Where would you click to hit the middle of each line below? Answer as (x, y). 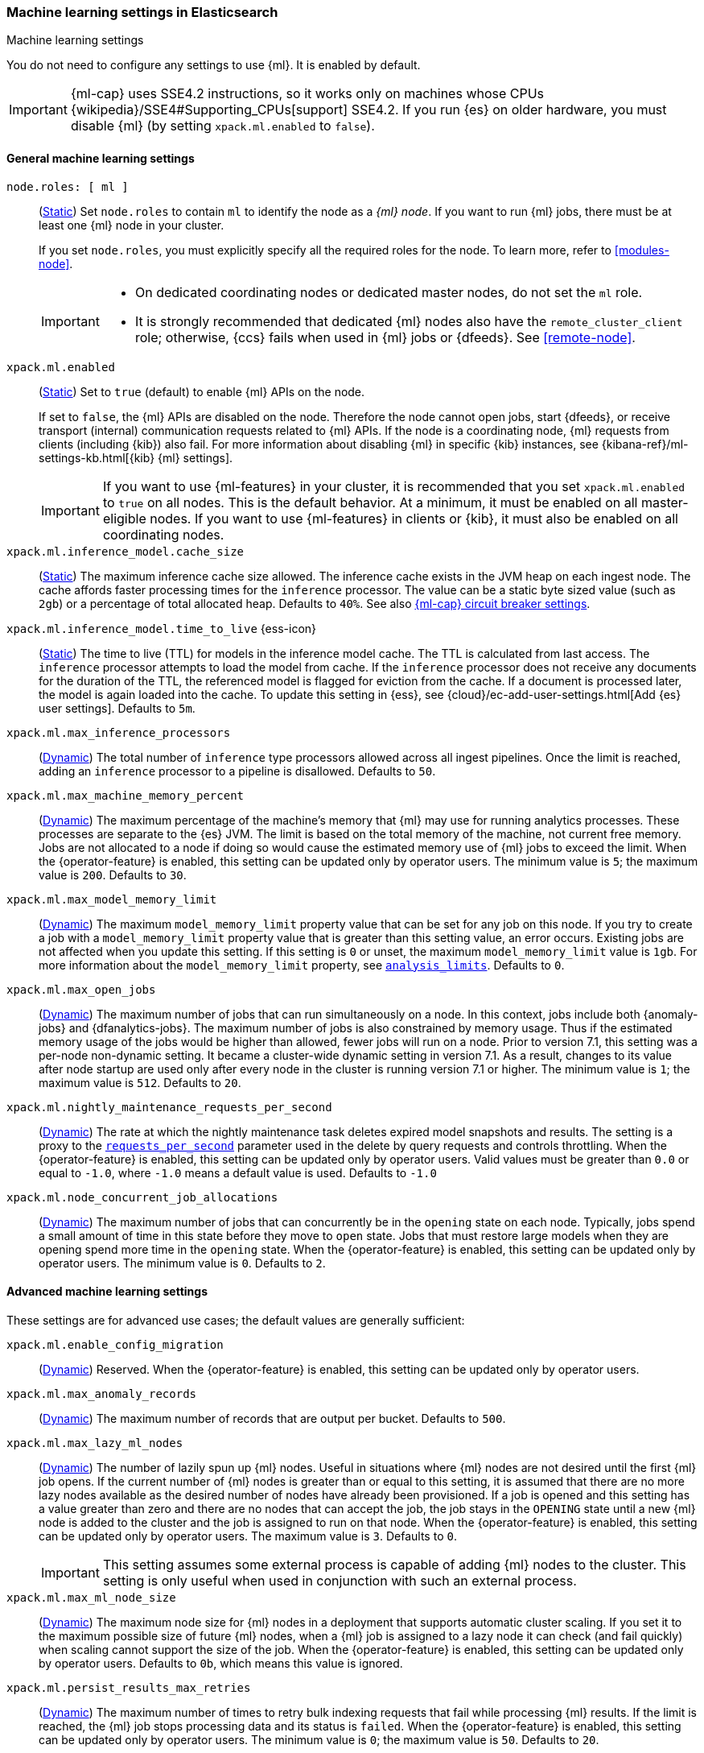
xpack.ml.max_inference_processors (119, 732)
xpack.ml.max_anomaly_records (102, 1393)
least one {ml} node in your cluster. (132, 225)
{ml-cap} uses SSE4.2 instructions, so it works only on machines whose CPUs (307, 94)
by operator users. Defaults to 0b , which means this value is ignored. (221, 1663)
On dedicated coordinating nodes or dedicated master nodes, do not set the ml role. (389, 292)
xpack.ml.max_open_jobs (81, 989)
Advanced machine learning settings (107, 1292)
